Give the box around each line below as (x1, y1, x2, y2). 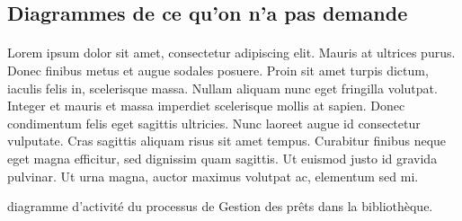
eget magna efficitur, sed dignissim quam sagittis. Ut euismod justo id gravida (7, 148, 438, 167)
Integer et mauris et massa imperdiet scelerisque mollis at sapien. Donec (7, 96, 405, 115)
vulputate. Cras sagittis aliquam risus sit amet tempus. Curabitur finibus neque (7, 131, 447, 150)
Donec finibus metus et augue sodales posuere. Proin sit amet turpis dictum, (7, 60, 429, 79)
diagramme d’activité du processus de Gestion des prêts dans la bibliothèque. (7, 197, 433, 216)
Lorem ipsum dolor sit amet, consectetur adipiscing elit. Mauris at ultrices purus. (7, 43, 456, 62)
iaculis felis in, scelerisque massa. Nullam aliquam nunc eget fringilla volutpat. (7, 78, 438, 97)
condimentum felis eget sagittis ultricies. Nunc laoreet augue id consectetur (7, 113, 421, 132)
